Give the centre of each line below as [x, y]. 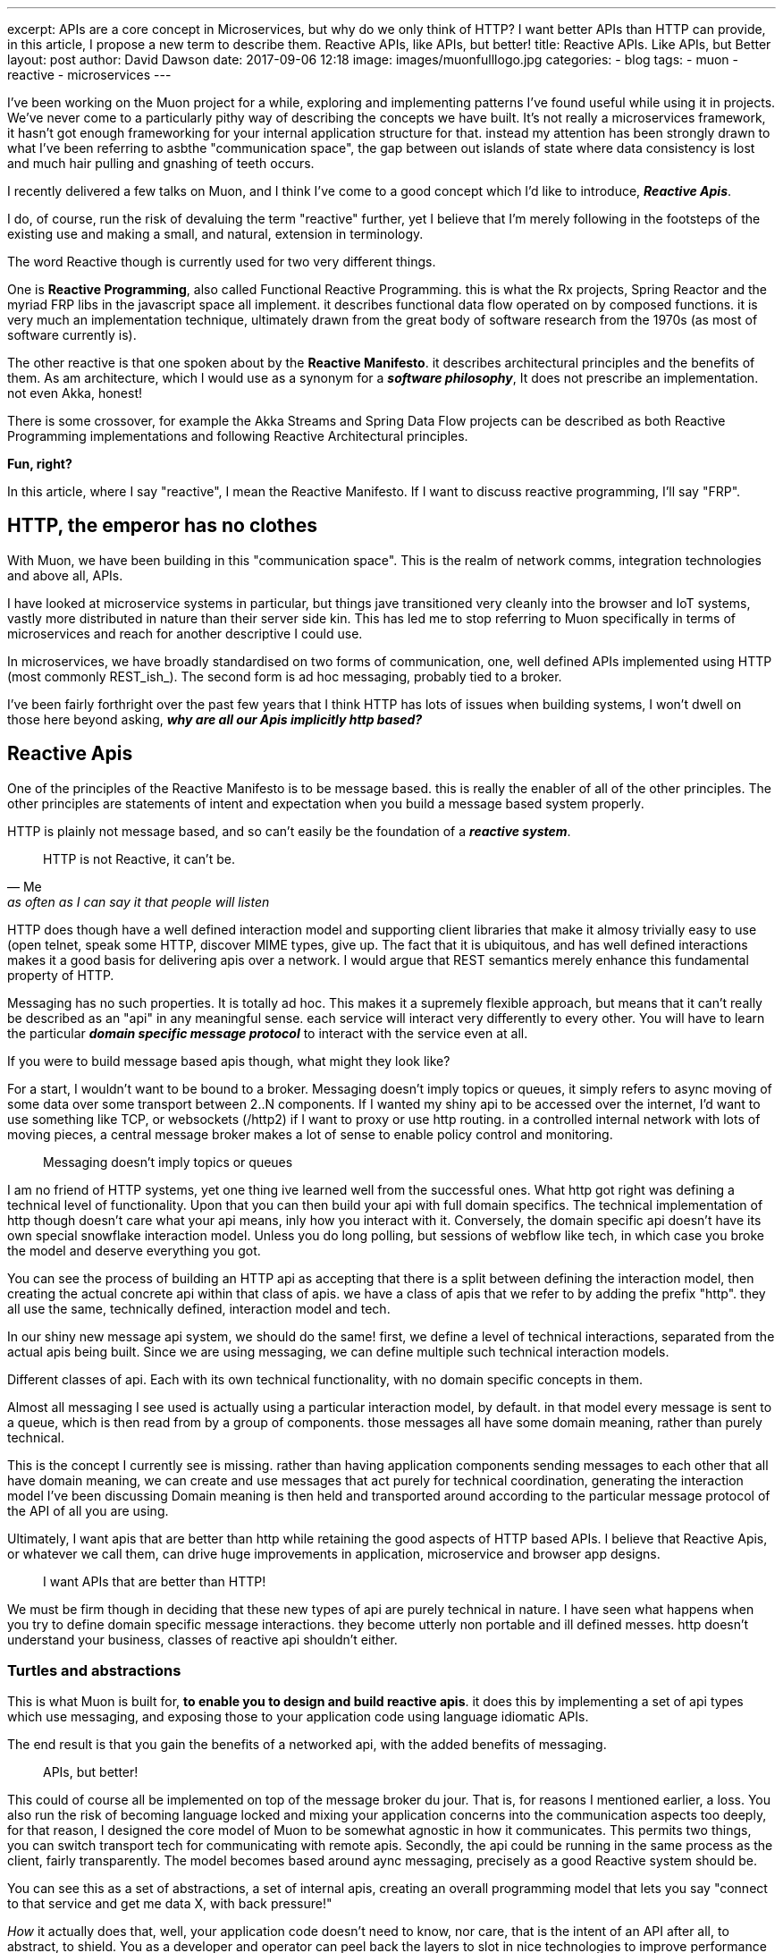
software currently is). [72, 335]
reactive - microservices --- [89, 75]
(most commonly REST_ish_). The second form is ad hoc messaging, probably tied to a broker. [285, 676]
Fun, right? [40, 464]
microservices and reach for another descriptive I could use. [185, 633]
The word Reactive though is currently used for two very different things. [222, 262]
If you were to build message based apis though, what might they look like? [229, 1061]
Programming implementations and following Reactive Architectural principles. [238, 436]
